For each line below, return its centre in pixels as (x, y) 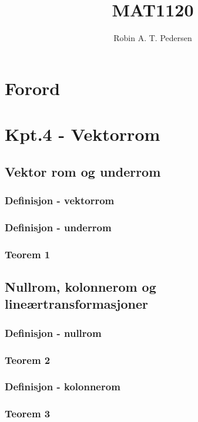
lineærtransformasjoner (76, 304)
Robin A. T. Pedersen (153, 38)
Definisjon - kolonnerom (63, 386)
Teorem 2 (28, 359)
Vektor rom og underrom (83, 171)
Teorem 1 (28, 254)
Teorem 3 (28, 413)
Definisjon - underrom (58, 227)
